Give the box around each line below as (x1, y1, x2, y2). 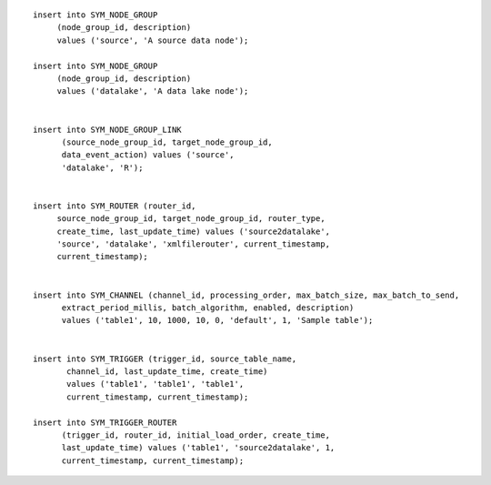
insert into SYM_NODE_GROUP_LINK (33, 124, 182, 135)
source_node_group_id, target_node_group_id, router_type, (56, 214, 326, 224)
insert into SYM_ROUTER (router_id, (33, 200, 196, 211)
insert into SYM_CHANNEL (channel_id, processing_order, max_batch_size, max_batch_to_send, (33, 289, 460, 300)
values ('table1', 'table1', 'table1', (66, 379, 245, 389)
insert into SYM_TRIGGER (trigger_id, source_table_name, (33, 353, 297, 364)
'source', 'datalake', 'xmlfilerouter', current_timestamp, (56, 239, 331, 249)
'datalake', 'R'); (61, 162, 144, 173)
